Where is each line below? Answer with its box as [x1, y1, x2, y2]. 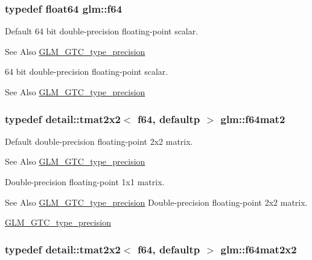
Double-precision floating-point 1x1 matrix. [5, 176, 165, 188]
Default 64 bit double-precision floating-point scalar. [5, 25, 199, 37]
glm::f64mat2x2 [220, 241, 297, 256]
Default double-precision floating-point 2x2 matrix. [5, 135, 193, 147]
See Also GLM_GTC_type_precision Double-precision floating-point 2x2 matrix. [5, 195, 308, 208]
